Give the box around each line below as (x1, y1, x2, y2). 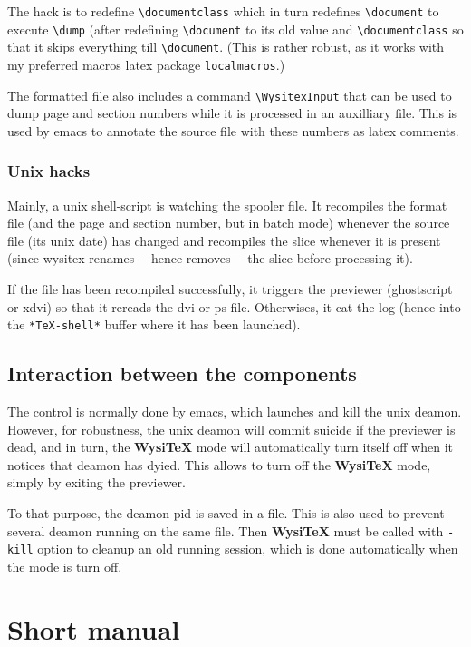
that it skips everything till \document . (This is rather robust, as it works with (7, 37, 445, 56)
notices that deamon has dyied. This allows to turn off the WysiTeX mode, (7, 455, 431, 474)
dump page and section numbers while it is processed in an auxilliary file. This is (7, 103, 457, 123)
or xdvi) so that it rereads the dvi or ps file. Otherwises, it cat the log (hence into (7, 297, 461, 316)
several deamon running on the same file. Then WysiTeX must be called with (7, 521, 444, 540)
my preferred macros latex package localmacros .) (7, 54, 285, 74)
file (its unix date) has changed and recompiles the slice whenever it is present (7, 230, 441, 250)
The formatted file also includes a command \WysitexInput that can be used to (7, 85, 452, 104)
